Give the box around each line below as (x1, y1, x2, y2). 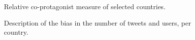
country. (4, 27, 29, 37)
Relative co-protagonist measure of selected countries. (4, 1, 166, 11)
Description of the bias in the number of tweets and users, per (4, 17, 191, 27)
